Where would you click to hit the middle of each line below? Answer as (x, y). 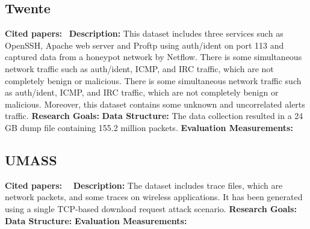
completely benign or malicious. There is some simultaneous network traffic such (153, 80)
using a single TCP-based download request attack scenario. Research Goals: (151, 208)
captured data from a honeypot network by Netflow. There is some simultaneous (153, 57)
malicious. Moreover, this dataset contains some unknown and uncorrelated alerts (155, 104)
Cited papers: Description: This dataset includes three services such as (144, 33)
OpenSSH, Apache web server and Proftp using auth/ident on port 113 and (144, 45)
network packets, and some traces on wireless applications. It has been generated (154, 197)
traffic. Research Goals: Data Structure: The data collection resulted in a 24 (154, 116)
